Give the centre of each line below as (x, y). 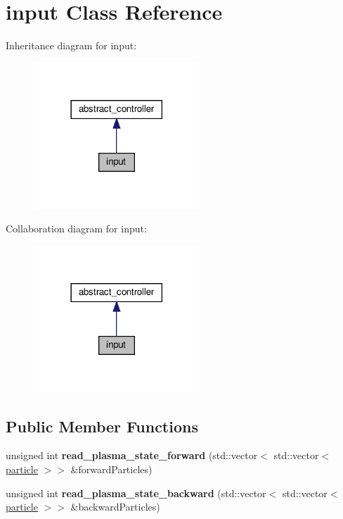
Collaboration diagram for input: (76, 229)
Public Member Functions (102, 426)
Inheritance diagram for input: (71, 45)
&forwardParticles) (111, 469)
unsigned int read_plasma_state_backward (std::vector (136, 493)
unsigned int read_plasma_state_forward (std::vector (132, 455)
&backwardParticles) (115, 507)
